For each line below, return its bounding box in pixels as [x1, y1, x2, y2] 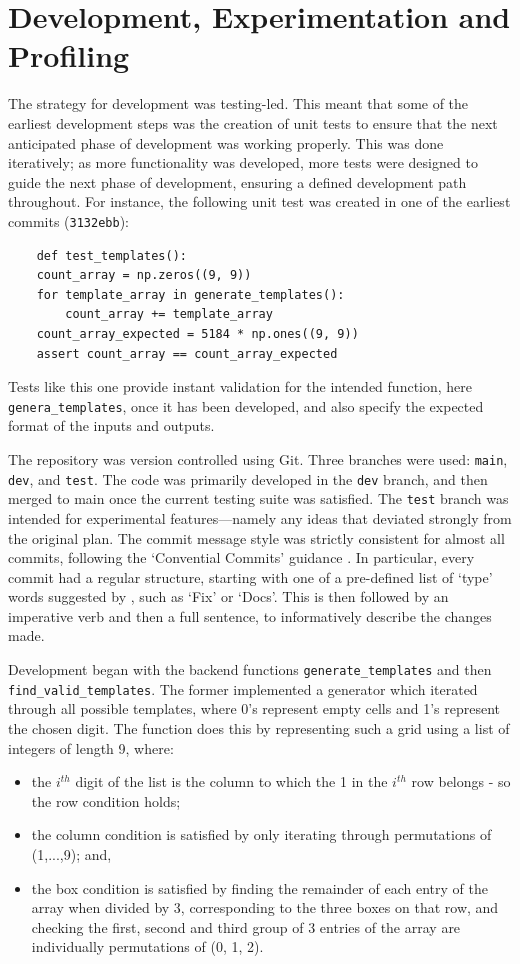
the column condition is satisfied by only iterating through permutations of [31, 824, 492, 845]
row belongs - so [411, 771, 511, 792]
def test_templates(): [36, 248, 187, 263]
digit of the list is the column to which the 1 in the [75, 771, 388, 792]
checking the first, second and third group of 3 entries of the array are [31, 916, 461, 937]
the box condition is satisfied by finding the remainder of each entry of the [31, 877, 488, 898]
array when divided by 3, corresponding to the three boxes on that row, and [31, 897, 499, 918]
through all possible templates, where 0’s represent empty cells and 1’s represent [8, 698, 500, 719]
